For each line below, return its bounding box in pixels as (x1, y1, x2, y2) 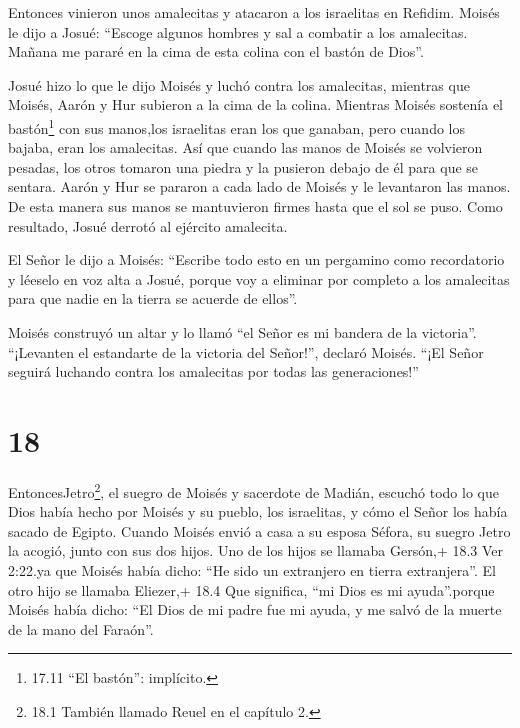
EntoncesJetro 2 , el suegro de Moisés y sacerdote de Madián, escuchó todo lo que (8, 478, 499, 502)
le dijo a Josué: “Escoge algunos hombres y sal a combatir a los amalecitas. (8, 21, 468, 42)
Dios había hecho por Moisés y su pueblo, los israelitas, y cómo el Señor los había (8, 501, 508, 522)
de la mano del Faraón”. (8, 618, 154, 639)
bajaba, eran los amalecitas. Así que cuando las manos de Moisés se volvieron (8, 137, 483, 158)
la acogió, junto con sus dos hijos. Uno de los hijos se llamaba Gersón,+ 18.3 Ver (8, 540, 504, 561)
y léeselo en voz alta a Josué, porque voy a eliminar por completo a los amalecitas (8, 268, 510, 289)
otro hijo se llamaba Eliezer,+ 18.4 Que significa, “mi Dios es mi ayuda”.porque (8, 579, 495, 600)
